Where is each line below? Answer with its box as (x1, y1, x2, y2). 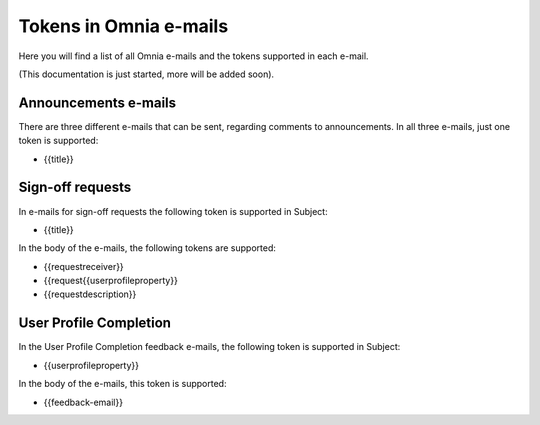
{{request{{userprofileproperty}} (43, 275, 179, 287)
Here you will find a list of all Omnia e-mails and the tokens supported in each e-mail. (18, 50, 369, 62)
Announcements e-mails (18, 94, 177, 111)
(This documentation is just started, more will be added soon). (18, 68, 275, 80)
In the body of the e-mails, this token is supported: (18, 378, 227, 390)
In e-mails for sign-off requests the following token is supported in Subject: (18, 205, 329, 217)
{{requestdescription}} (43, 288, 137, 300)
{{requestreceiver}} (43, 260, 124, 272)
